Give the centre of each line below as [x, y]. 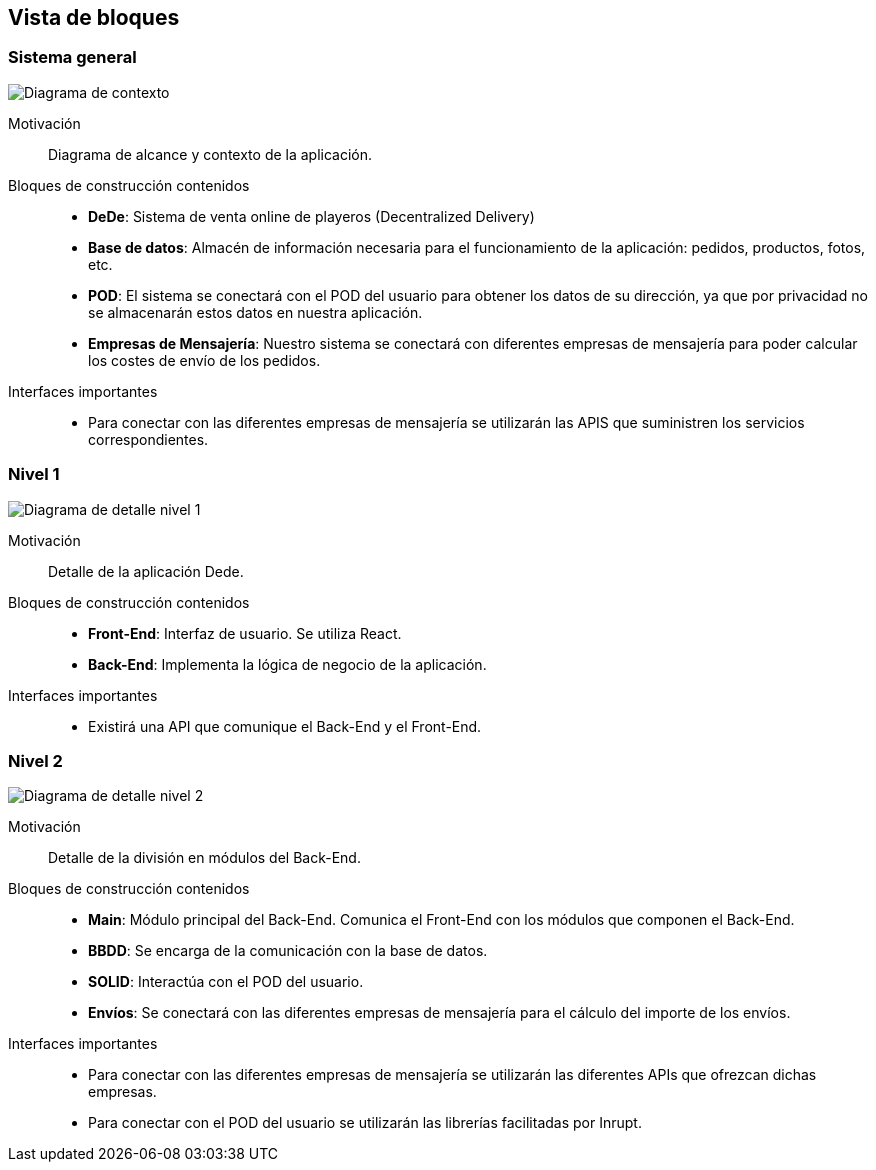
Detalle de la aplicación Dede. [146, 571]
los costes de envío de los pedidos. [204, 360]
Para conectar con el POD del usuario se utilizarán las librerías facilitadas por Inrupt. [365, 1123]
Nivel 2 [35, 760]
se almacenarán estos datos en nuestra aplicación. [255, 312]
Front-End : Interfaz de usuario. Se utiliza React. [245, 633]
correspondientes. [148, 439]
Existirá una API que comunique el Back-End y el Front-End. [285, 726]
